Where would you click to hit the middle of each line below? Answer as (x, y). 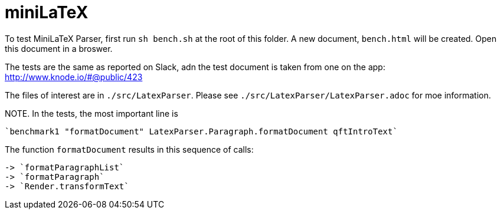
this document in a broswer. (59, 48)
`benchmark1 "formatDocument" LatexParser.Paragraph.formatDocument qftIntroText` (201, 131)
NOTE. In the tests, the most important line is (91, 113)
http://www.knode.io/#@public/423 (74, 77)
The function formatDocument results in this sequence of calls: (129, 149)
